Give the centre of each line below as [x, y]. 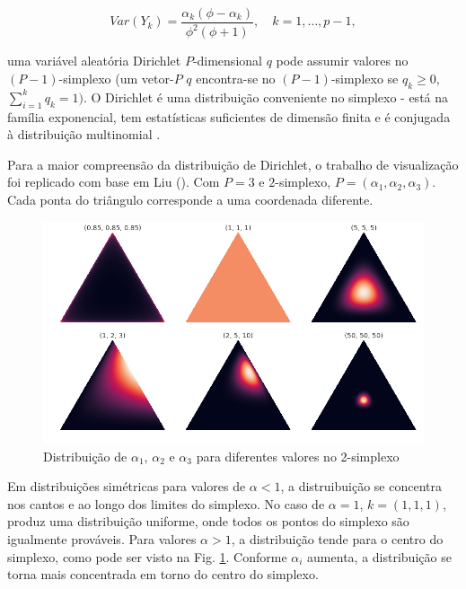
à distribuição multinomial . [84, 134]
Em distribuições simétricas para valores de [127, 486]
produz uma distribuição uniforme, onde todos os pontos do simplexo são [208, 521]
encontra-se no [236, 78]
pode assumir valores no [342, 61]
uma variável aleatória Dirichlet [94, 61]
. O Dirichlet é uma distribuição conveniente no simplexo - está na [266, 97]
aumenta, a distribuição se [379, 556]
